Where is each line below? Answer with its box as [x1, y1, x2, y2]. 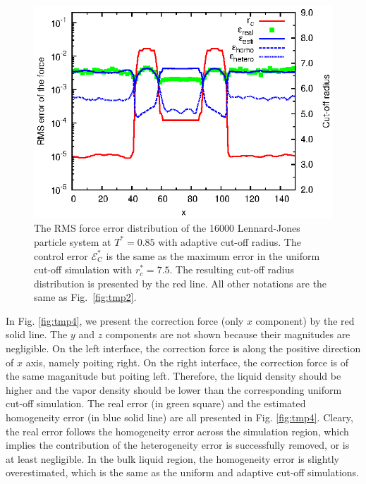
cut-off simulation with [34, 262, 133, 277]
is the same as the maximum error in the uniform [106, 248, 320, 263]
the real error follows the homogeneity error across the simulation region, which [6, 423, 349, 438]
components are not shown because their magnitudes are [105, 327, 350, 342]
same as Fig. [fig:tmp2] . [34, 290, 137, 304]
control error [34, 248, 88, 263]
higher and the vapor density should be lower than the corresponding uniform [6, 382, 342, 397]
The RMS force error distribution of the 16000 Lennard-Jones [34, 221, 300, 235]
